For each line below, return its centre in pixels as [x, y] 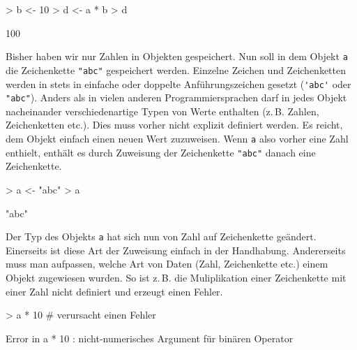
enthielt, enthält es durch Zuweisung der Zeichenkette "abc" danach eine [161, 152]
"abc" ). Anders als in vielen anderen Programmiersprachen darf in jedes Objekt [176, 97]
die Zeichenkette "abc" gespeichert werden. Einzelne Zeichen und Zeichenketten [176, 70]
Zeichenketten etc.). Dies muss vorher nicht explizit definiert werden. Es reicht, [174, 125]
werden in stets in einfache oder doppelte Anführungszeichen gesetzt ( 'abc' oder [178, 83]
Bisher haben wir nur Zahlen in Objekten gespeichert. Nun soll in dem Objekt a [177, 56]
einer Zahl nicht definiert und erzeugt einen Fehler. [114, 291]
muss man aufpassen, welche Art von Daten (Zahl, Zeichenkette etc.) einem [167, 264]
